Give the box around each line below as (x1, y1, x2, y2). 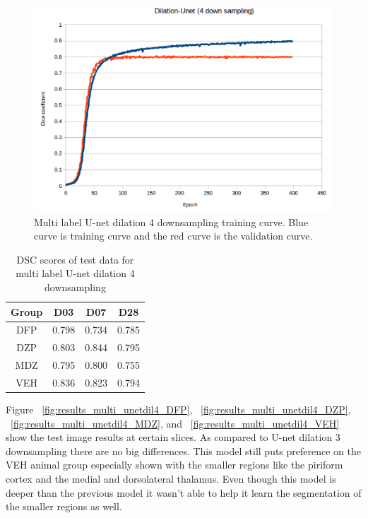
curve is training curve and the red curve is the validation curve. (34, 228, 313, 243)
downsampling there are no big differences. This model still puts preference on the (6, 443, 362, 458)
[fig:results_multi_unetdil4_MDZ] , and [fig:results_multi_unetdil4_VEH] (11, 416, 340, 430)
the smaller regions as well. (6, 499, 122, 514)
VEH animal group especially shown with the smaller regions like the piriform (6, 457, 343, 472)
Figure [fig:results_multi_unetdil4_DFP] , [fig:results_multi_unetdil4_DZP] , (6, 402, 351, 417)
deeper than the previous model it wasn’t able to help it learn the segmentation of (6, 485, 362, 500)
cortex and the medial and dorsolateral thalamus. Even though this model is (6, 471, 336, 485)
